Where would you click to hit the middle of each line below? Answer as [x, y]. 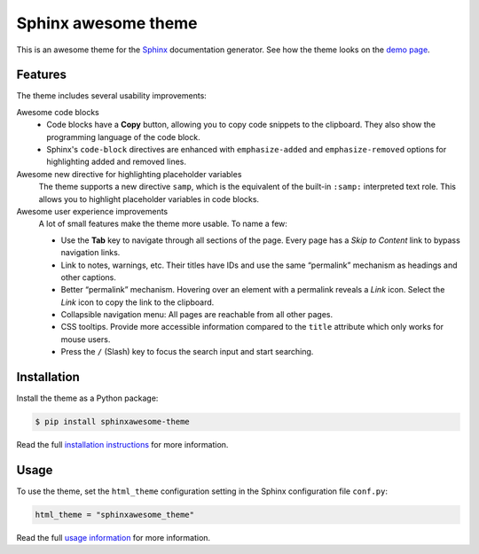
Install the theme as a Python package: [87, 398]
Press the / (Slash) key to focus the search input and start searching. [187, 352]
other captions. [89, 277]
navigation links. [90, 253]
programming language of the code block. [123, 137]
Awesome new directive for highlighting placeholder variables [129, 174]
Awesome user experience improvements [92, 211]
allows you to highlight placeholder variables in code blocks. [149, 199]
